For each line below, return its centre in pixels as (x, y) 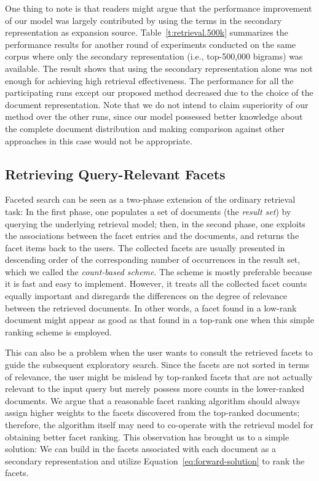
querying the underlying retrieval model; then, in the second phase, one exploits (155, 223)
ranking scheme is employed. (59, 331)
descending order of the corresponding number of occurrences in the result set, (153, 260)
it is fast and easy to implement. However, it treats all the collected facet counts (156, 284)
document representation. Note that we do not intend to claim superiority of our (157, 104)
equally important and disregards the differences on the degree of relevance (146, 296)
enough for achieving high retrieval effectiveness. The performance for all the (149, 80)
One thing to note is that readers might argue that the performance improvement (159, 8)
